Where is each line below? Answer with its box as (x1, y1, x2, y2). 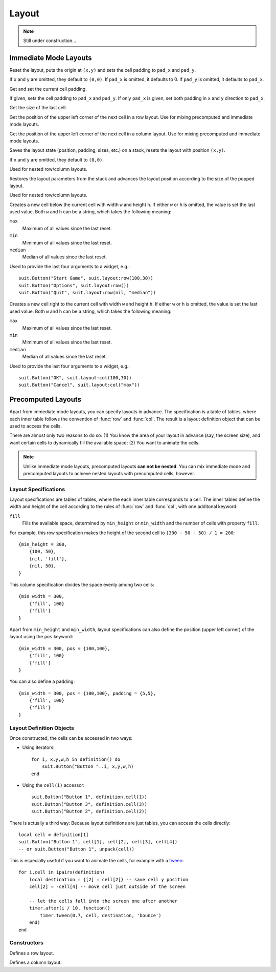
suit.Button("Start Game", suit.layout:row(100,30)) (18, 275, 153, 281)
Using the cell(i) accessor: (22, 782, 85, 788)
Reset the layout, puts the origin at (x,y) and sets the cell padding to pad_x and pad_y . (9, 67, 196, 73)
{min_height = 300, (18, 541, 67, 548)
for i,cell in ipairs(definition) (18, 869, 105, 875)
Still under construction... (23, 37, 77, 44)
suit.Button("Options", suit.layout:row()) (18, 282, 129, 288)
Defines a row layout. (9, 950, 54, 956)
